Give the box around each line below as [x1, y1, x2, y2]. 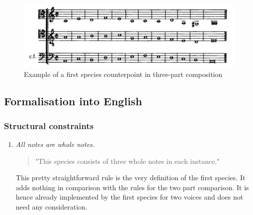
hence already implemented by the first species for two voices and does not [15, 192, 244, 202]
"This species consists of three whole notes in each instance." [35, 155, 220, 166]
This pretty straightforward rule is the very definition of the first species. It [15, 172, 246, 183]
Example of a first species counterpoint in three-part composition [24, 69, 223, 79]
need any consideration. [15, 202, 87, 212]
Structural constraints [4, 119, 94, 132]
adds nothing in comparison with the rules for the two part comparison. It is [15, 182, 249, 192]
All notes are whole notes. [15, 139, 95, 149]
